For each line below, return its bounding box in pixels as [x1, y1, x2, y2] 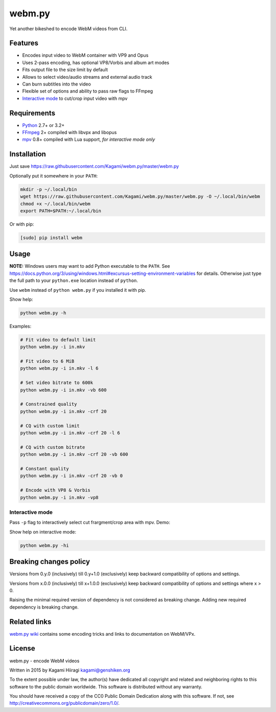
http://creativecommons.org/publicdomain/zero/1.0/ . [9, 700, 120, 706]
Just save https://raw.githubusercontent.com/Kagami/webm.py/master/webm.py [9, 163, 179, 169]
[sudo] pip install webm [20, 234, 83, 241]
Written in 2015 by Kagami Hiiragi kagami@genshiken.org [9, 667, 130, 673]
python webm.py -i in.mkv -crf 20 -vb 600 [20, 451, 128, 458]
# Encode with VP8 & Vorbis [20, 487, 90, 493]
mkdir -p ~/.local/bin [20, 186, 77, 192]
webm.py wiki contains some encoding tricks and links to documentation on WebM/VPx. [9, 631, 196, 637]
